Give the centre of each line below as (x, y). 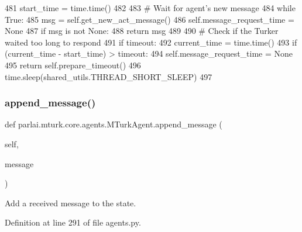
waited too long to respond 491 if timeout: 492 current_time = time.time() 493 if (151, 42)
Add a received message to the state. (71, 202)
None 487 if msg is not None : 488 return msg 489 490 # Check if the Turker (142, 31)
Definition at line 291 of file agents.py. (73, 222)
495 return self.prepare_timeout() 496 (73, 65)
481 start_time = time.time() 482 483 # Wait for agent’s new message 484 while (150, 8)
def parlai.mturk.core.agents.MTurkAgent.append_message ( (114, 124)
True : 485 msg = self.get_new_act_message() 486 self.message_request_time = (150, 19)
